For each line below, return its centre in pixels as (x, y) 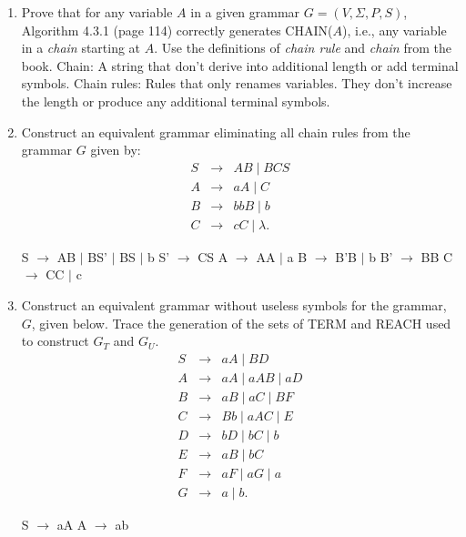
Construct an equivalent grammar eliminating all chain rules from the (216, 132)
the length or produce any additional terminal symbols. (176, 101)
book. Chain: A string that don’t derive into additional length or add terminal (240, 65)
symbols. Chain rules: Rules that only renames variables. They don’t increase (237, 83)
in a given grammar (245, 12)
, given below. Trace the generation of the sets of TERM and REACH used (241, 323)
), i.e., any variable (394, 30)
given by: (116, 150)
